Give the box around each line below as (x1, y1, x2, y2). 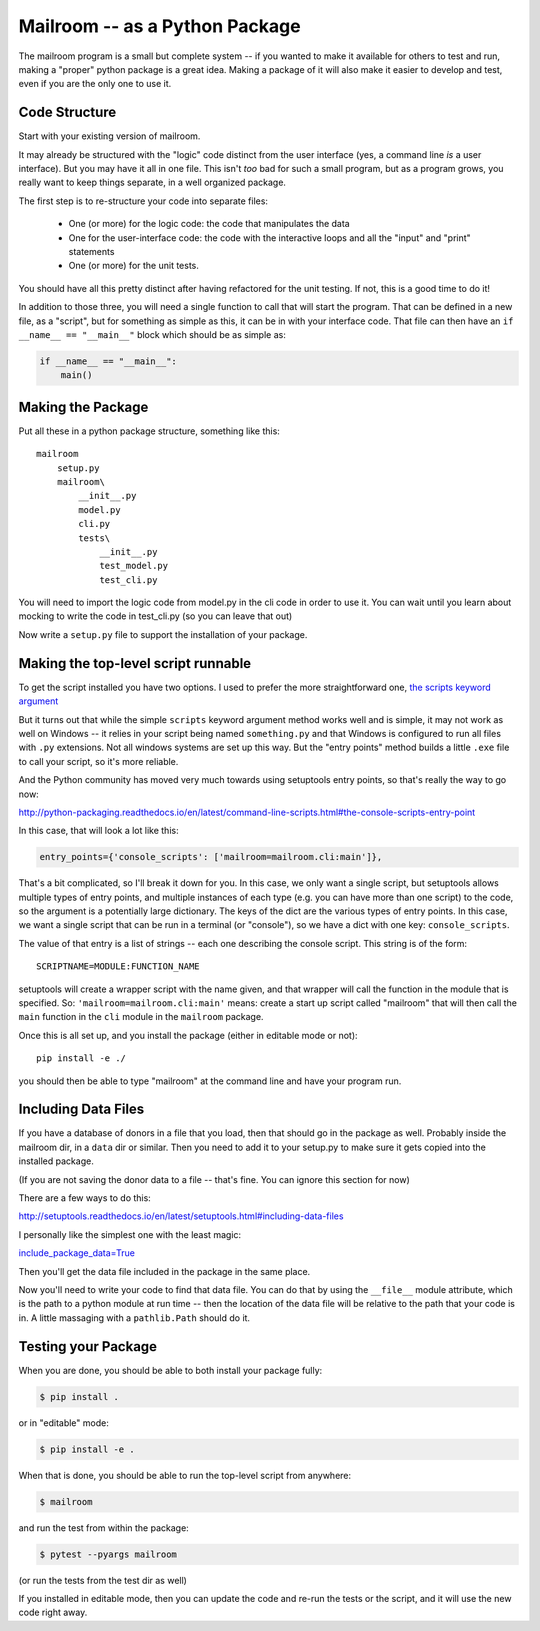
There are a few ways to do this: (18, 1192, 152, 1204)
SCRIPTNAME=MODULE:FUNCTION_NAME (36, 961, 200, 972)
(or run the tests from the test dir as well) (18, 1574, 187, 1586)
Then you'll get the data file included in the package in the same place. (18, 1265, 311, 1277)
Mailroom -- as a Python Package (18, 15, 301, 37)
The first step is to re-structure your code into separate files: (18, 195, 269, 207)
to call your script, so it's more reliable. (18, 755, 179, 767)
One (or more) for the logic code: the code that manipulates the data (68, 218, 350, 230)
